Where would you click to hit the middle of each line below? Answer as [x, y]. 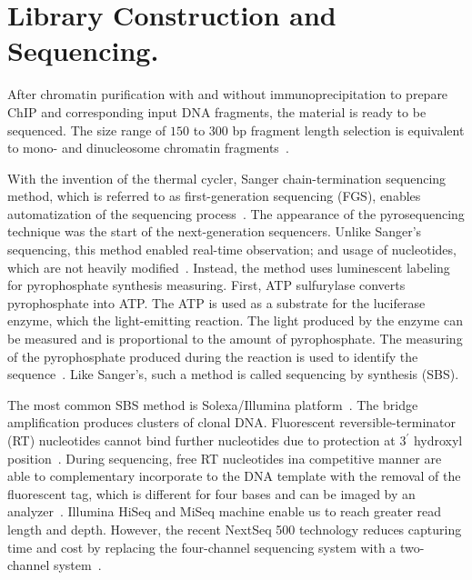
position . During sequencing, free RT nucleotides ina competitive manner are [225, 458]
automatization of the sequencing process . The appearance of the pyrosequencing [236, 213]
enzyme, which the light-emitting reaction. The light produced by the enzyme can [235, 320]
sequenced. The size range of [87, 130]
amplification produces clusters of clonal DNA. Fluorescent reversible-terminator [231, 422]
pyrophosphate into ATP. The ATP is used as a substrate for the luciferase [216, 302]
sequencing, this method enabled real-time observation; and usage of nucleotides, [232, 250]
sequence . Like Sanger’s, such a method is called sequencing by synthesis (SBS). [233, 374]
